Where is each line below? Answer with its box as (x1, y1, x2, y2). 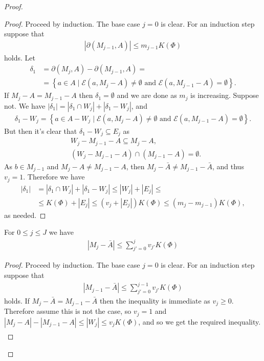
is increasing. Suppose (190, 90, 259, 101)
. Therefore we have (23, 171, 85, 182)
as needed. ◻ (4, 209, 46, 220)
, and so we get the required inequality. (138, 316, 261, 327)
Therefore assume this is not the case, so (4, 306, 131, 316)
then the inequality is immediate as (99, 295, 210, 306)
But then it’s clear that (4, 125, 77, 136)
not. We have (4, 100, 46, 111)
